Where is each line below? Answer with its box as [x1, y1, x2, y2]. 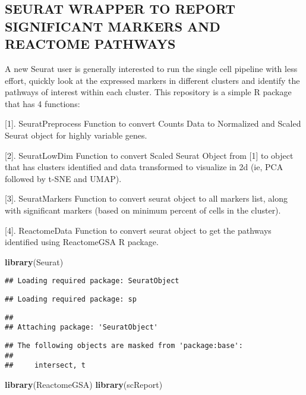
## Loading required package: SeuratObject [5, 277, 179, 286]
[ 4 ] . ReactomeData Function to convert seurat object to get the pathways [5, 224, 272, 236]
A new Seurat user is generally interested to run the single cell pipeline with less [5, 62, 298, 74]
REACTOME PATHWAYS [5, 35, 176, 53]
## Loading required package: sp [5, 294, 137, 303]
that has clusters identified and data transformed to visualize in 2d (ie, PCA [5, 161, 283, 173]
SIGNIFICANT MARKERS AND [5, 17, 220, 35]
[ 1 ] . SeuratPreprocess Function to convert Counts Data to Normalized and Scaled [5, 117, 301, 130]
